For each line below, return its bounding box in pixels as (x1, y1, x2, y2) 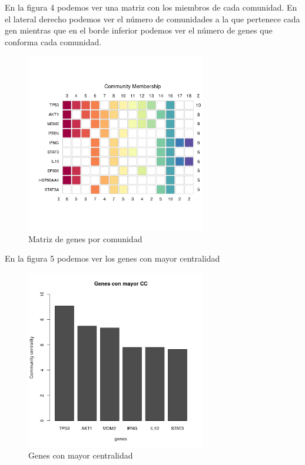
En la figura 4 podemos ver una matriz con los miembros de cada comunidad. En (5, 1, 297, 13)
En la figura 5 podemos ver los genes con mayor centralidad (5, 252, 220, 265)
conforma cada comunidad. (5, 35, 102, 48)
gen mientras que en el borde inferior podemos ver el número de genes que (5, 24, 273, 36)
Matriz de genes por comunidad (28, 232, 142, 245)
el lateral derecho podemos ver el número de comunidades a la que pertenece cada (5, 12, 300, 25)
